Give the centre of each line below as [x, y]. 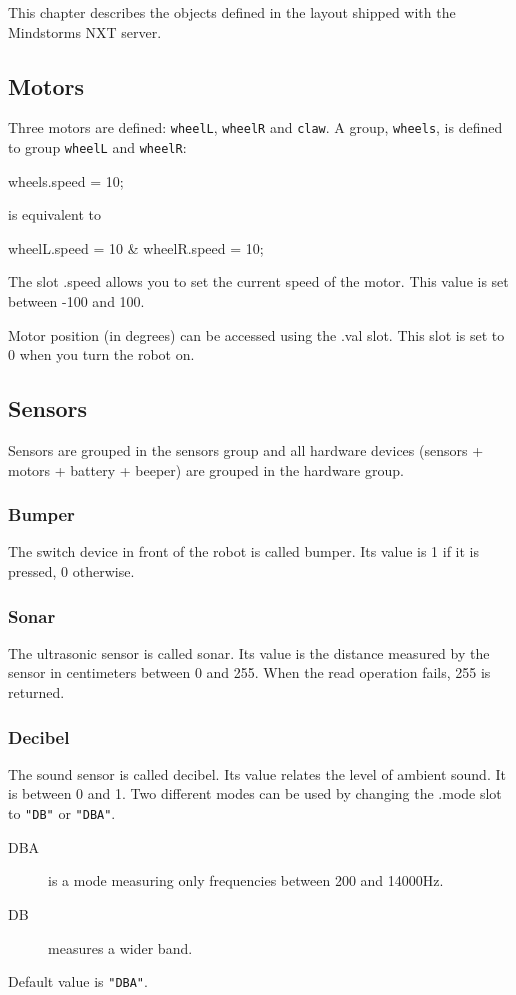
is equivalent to [55, 214]
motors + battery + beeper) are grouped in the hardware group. [206, 469]
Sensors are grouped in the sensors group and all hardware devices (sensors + [246, 450]
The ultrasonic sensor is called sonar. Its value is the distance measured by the [249, 652]
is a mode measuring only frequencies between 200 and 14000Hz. [246, 880]
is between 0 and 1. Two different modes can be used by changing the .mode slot [255, 793]
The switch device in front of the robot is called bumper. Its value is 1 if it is [244, 551]
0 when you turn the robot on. [101, 354]
